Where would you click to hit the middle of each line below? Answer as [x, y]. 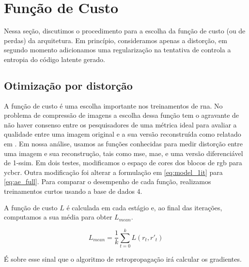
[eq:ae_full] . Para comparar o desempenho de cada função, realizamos [108, 181]
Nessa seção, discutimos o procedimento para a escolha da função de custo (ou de [125, 31]
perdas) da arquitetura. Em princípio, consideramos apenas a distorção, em [116, 40]
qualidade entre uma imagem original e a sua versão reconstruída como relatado [123, 134]
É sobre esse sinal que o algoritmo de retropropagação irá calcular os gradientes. [123, 259]
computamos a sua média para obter [58, 217]
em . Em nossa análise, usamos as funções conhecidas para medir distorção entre [123, 144]
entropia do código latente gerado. [54, 59]
